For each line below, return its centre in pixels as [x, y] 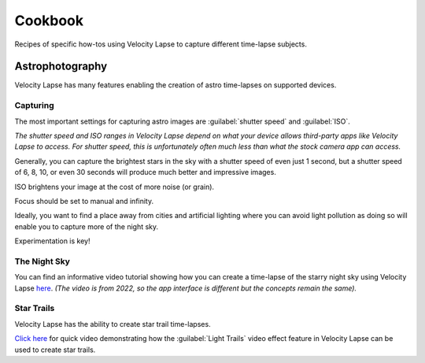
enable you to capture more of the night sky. [87, 226]
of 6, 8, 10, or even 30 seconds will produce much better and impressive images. [146, 172]
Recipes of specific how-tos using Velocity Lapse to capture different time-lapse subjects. [161, 44]
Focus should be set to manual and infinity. [84, 201]
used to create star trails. [55, 350]
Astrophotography [61, 67]
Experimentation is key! [52, 241]
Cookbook [49, 20]
